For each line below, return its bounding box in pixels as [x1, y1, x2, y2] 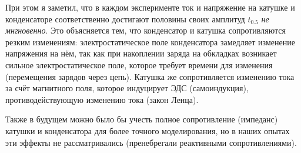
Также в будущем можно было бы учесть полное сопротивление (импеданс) [5, 113, 278, 125]
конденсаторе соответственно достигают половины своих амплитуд [5, 12, 245, 25]
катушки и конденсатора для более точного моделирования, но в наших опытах [5, 124, 290, 137]
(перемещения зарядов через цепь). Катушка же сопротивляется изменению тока [5, 70, 295, 82]
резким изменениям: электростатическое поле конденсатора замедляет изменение [5, 35, 295, 48]
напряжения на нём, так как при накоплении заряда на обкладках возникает [5, 47, 277, 59]
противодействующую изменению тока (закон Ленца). [5, 93, 199, 105]
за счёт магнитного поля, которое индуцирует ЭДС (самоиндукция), [5, 82, 249, 94]
